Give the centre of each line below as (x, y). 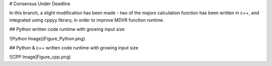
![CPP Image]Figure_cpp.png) (40, 57)
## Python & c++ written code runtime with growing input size (74, 47)
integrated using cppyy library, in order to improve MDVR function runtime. (87, 20)
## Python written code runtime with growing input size (67, 29)
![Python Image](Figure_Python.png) (47, 38)
